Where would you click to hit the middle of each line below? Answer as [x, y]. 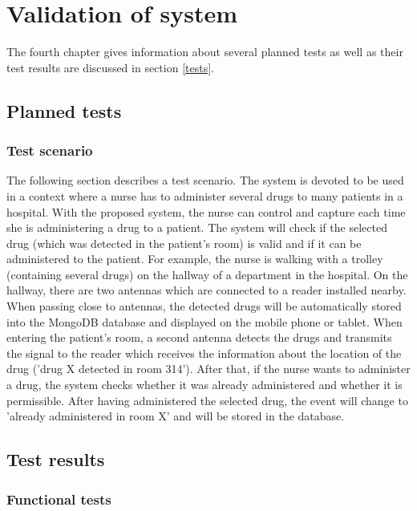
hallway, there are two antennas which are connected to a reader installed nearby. [206, 290]
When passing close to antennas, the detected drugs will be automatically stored [204, 306]
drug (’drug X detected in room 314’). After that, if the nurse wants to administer [208, 369]
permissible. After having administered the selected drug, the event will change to [207, 400]
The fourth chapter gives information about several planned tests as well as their [205, 52]
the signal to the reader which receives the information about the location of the [204, 353]
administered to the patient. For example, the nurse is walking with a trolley [195, 259]
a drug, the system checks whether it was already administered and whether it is [204, 385]
